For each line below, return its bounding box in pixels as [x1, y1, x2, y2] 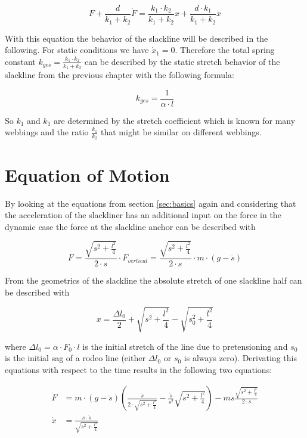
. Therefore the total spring [175, 44, 275, 56]
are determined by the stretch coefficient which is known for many [53, 114, 296, 126]
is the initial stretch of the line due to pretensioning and [82, 340, 288, 352]
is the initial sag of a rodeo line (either [5, 352, 145, 364]
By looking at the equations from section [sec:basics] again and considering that [5, 197, 296, 209]
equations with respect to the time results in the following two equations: [5, 363, 272, 375]
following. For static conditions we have [5, 44, 149, 56]
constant [5, 55, 36, 67]
